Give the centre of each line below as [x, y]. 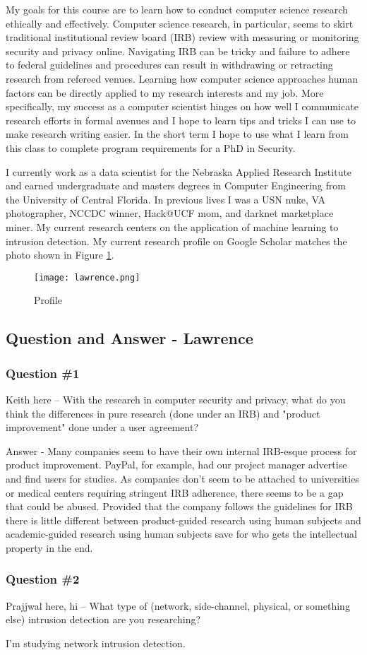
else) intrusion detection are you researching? [103, 619]
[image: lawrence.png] [87, 277]
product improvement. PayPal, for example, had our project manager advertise [176, 465]
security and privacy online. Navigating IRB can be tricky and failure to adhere [178, 51]
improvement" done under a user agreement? [102, 427]
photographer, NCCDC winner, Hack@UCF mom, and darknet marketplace [170, 213]
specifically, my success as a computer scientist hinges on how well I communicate [182, 106]
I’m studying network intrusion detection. [96, 643]
